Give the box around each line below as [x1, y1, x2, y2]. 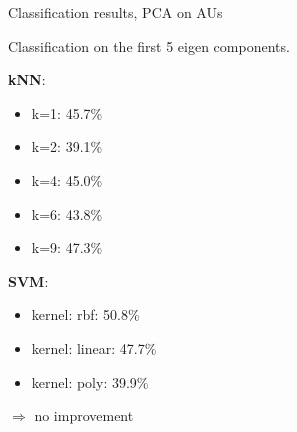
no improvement [34, 405, 134, 426]
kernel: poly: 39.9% [31, 371, 149, 392]
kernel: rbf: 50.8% [31, 304, 140, 325]
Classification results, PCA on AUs [8, 2, 223, 22]
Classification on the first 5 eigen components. [8, 35, 290, 56]
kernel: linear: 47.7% [31, 337, 157, 358]
